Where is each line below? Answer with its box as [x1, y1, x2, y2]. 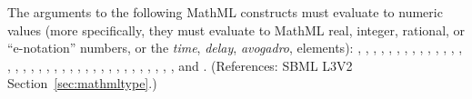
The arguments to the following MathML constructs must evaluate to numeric [7, 3, 443, 21]
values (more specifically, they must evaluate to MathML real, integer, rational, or [7, 20, 466, 39]
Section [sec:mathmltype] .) [7, 74, 157, 93]
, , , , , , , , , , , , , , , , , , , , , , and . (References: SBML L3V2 [7, 55, 353, 74]
